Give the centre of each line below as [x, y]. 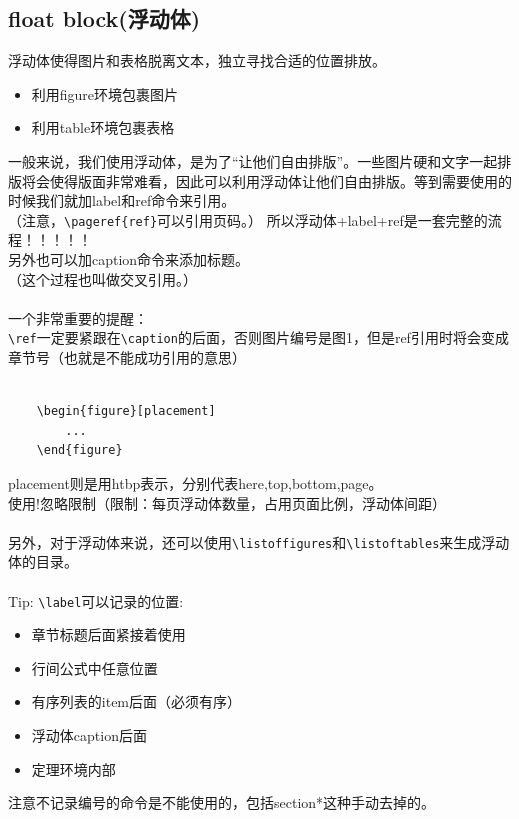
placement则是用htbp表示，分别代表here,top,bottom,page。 [195, 483]
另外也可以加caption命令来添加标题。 [129, 259]
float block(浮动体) [104, 18]
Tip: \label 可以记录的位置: [96, 600]
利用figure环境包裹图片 [105, 93]
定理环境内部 [73, 768]
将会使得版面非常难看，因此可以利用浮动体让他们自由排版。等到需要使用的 [266, 180]
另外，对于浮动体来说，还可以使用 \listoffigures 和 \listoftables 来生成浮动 [259, 541]
